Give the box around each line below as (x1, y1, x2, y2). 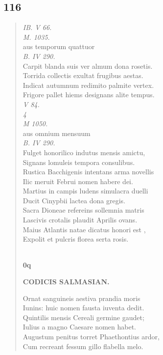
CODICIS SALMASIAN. (23, 276, 110, 287)
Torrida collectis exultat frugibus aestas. (23, 70, 143, 81)
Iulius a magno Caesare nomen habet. (23, 322, 136, 332)
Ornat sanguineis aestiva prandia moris (23, 293, 140, 303)
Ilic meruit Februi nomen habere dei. (23, 176, 133, 186)
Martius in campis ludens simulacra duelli (23, 186, 148, 196)
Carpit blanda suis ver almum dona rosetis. (23, 60, 153, 71)
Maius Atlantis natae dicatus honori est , (23, 224, 146, 234)
